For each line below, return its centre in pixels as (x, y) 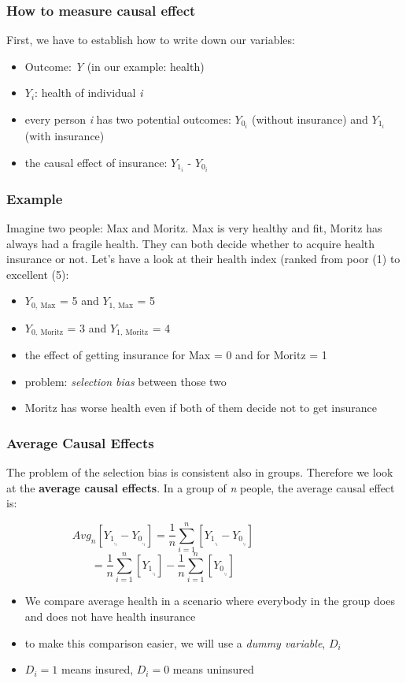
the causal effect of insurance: (96, 162)
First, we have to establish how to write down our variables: (151, 40)
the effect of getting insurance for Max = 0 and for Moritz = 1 (176, 355)
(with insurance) (65, 136)
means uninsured (213, 669)
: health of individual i (89, 93)
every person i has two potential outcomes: (128, 119)
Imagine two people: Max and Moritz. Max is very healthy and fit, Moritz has (194, 228)
